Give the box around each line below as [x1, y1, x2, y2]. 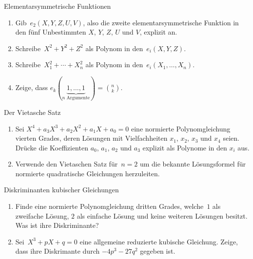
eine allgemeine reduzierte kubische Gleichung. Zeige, [79, 236, 238, 246]
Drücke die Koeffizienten [15, 142, 88, 152]
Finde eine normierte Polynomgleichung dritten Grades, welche [15, 201, 204, 211]
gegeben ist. [140, 246, 175, 256]
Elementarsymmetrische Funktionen [4, 1, 111, 11]
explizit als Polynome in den [142, 142, 227, 152]
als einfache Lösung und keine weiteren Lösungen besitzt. [77, 210, 248, 221]
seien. [223, 133, 239, 143]
